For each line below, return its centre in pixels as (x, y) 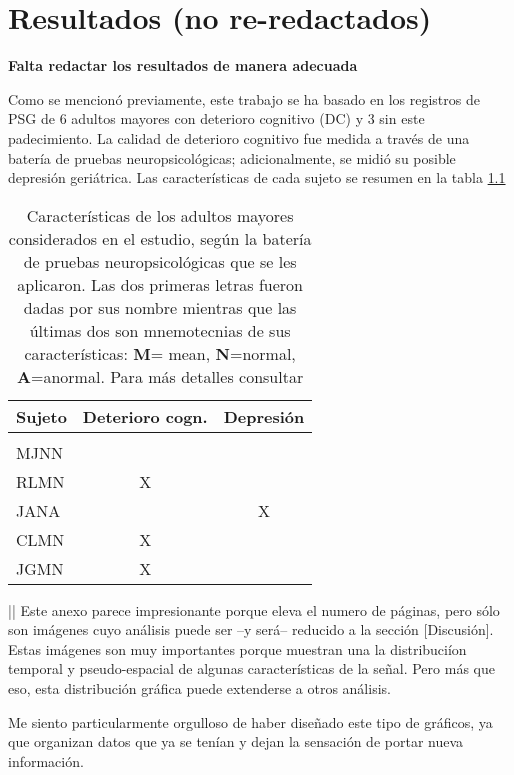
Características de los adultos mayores (160, 215)
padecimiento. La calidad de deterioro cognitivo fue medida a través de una (239, 137)
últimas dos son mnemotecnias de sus (160, 330)
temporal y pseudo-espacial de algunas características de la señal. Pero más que (251, 668)
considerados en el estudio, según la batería (160, 238)
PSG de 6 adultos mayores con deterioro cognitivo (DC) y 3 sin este (216, 118)
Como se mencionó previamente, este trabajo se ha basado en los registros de (244, 98)
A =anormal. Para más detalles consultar (160, 376)
